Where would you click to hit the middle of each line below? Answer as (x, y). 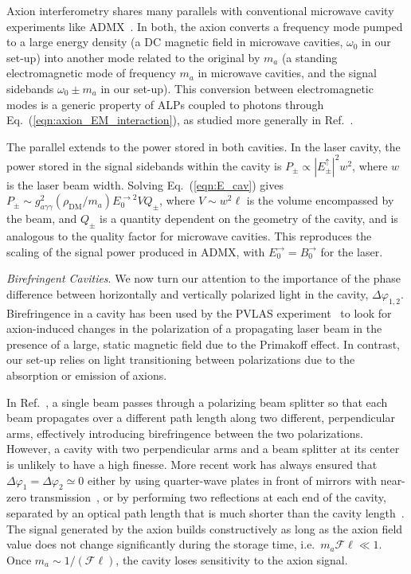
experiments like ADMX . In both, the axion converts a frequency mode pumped (205, 26)
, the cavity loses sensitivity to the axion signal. (232, 559)
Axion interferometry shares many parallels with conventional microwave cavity (200, 10)
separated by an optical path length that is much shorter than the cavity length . (205, 512)
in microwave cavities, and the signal (287, 73)
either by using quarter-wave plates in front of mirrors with (232, 480)
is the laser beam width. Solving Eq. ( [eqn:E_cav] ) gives (145, 184)
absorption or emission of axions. (87, 375)
